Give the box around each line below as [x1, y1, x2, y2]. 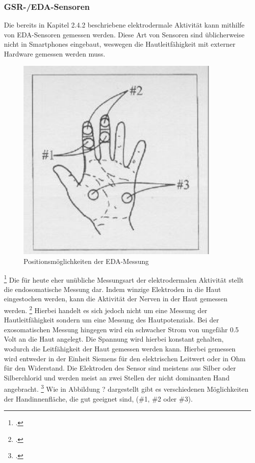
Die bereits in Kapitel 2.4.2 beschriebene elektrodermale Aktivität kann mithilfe [4, 20, 245, 30]
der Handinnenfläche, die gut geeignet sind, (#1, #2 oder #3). [4, 393, 193, 404]
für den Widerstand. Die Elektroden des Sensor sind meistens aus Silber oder [4, 363, 236, 373]
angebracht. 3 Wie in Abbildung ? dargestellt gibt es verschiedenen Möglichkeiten [4, 382, 249, 394]
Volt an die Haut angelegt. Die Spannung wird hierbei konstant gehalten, [4, 334, 224, 344]
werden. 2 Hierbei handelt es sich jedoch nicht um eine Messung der [4, 304, 207, 315]
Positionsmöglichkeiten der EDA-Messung [24, 256, 149, 266]
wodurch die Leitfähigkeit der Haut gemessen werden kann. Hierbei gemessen [4, 344, 236, 354]
